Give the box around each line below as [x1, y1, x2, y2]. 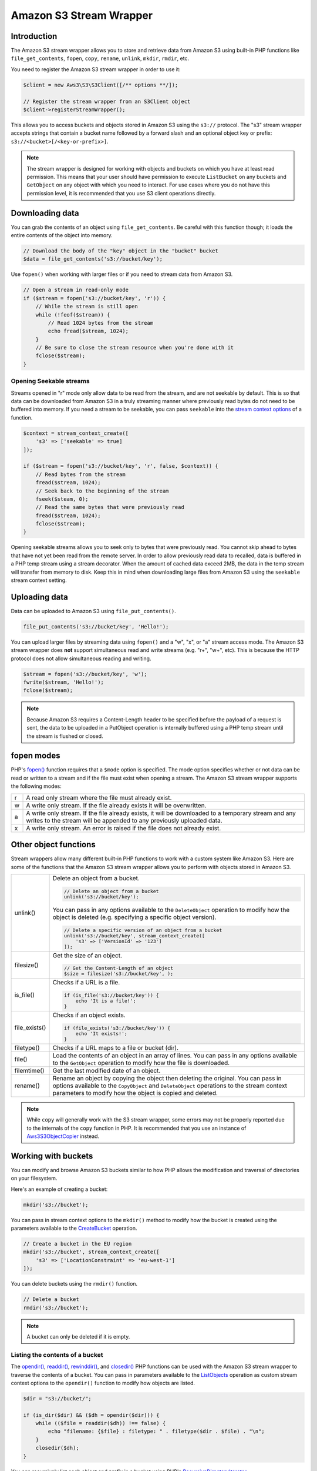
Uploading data [11, 592, 69, 602]
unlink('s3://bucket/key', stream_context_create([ [63, 933, 205, 938]
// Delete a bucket [23, 1296, 79, 1303]
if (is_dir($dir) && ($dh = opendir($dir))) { [23, 1412, 160, 1418]
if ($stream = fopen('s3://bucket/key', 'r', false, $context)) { [23, 462, 218, 470]
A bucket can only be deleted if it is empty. [26, 1333, 130, 1340]
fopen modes [11, 751, 61, 761]
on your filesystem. [11, 1174, 58, 1182]
